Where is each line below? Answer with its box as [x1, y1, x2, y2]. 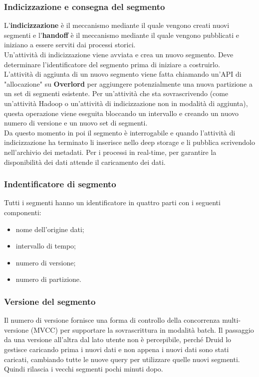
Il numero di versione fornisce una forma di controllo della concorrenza [4, 315, 220, 325]
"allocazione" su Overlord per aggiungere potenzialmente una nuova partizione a [4, 78, 253, 89]
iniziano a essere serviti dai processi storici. [4, 39, 136, 50]
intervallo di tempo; [15, 241, 76, 251]
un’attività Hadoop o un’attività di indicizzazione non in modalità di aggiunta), [4, 98, 248, 108]
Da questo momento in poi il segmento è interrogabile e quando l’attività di [4, 127, 236, 137]
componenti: [4, 207, 41, 217]
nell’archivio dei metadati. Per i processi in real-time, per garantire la [4, 146, 217, 157]
